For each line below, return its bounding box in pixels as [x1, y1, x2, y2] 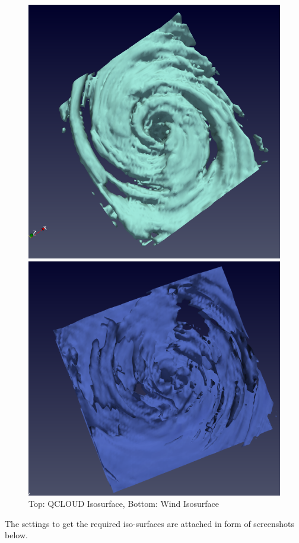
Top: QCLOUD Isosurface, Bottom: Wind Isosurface [28, 497, 220, 510]
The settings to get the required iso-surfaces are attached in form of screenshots [5, 517, 295, 529]
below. [5, 529, 28, 541]
